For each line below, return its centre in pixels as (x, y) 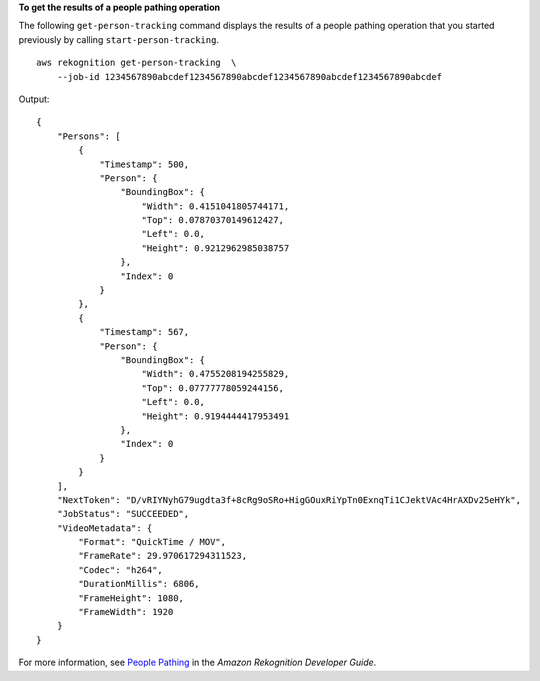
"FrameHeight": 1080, (131, 598)
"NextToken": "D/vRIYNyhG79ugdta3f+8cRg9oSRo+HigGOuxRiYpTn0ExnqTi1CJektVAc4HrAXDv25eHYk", (289, 499)
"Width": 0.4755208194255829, (215, 374)
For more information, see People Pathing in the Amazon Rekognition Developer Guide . (197, 662)
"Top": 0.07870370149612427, (213, 220)
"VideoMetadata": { (104, 528)
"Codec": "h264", (121, 569)
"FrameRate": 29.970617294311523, (163, 556)
